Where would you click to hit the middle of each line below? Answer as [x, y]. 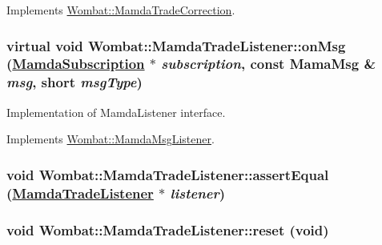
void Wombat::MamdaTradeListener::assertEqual [168, 174]
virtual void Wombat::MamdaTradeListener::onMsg [176, 45]
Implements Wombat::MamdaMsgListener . [111, 139]
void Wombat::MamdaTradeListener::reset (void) [168, 229]
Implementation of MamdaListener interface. [116, 112]
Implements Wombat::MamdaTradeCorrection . [121, 10]
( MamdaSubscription [76, 64]
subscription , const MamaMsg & [269, 64]
